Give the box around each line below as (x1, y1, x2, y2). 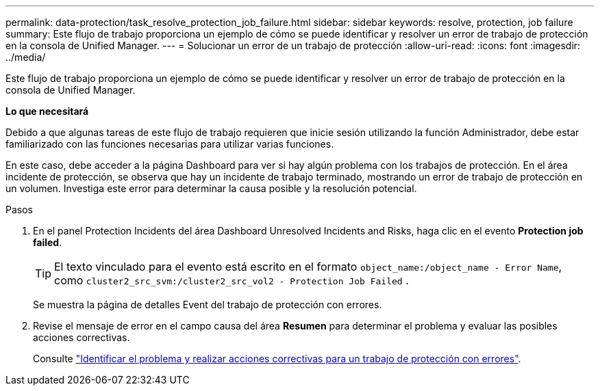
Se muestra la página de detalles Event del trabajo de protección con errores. (33, 299, 382, 310)
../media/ (5, 51, 46, 63)
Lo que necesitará (5, 105, 89, 117)
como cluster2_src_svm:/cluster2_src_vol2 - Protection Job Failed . (54, 273, 409, 287)
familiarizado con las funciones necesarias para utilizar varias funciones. (5, 138, 334, 150)
